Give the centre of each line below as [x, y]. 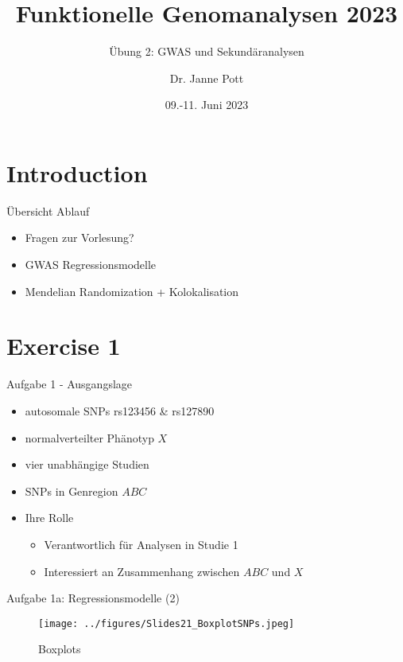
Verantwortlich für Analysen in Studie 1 [141, 544]
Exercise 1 [64, 346]
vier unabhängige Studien [87, 464]
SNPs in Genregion [72, 491]
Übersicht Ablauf [48, 210]
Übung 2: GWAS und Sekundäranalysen [207, 51]
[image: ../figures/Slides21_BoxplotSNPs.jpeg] [167, 623]
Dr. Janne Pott [207, 78]
